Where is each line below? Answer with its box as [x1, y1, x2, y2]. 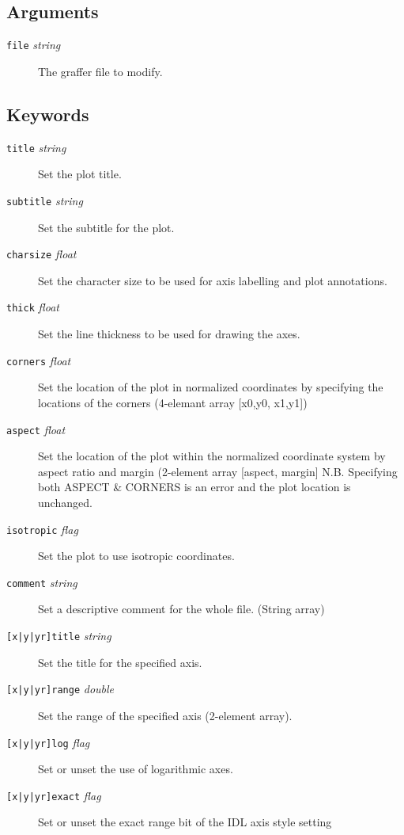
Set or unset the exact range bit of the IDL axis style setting [38, 814, 332, 830]
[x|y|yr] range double [6, 681, 115, 697]
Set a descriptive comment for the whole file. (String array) [38, 601, 325, 617]
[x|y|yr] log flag [6, 734, 90, 750]
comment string [6, 574, 77, 590]
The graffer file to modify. [38, 63, 163, 79]
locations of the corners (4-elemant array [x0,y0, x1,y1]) [38, 394, 308, 410]
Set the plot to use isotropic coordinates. [38, 547, 235, 564]
